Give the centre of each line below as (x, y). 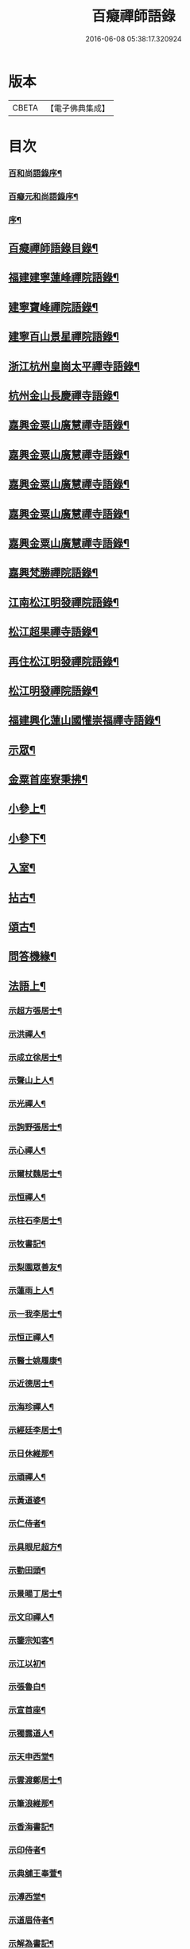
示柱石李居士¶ (35, 1221)
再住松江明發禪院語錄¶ (64, 661)
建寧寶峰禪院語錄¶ (53, 307)
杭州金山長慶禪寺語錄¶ (64, 396)
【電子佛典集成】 (78, 108)
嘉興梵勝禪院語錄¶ (53, 573)
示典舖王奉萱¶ (35, 1873)
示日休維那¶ (31, 1454)
